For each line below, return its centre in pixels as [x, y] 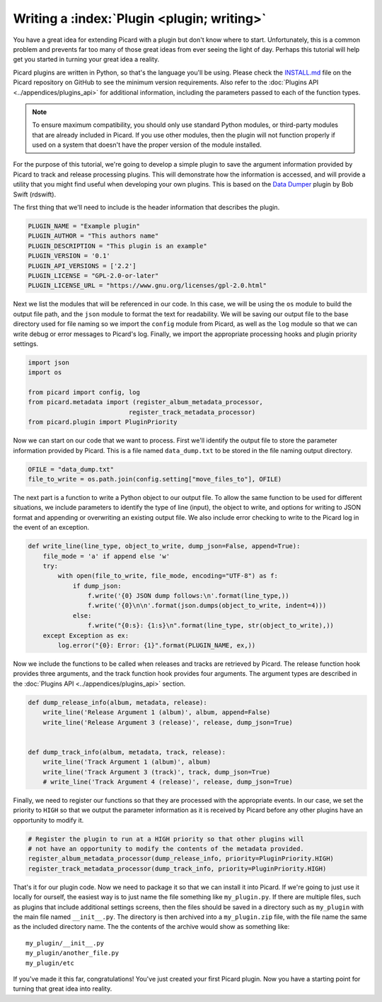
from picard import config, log [84, 393]
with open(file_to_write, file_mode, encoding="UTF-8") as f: [168, 576]
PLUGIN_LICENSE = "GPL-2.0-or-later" [93, 275]
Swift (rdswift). [35, 194]
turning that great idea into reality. [63, 989]
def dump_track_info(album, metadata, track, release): [127, 752]
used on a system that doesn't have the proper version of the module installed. [147, 145]
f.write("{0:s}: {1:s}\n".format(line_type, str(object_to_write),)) [210, 625]
